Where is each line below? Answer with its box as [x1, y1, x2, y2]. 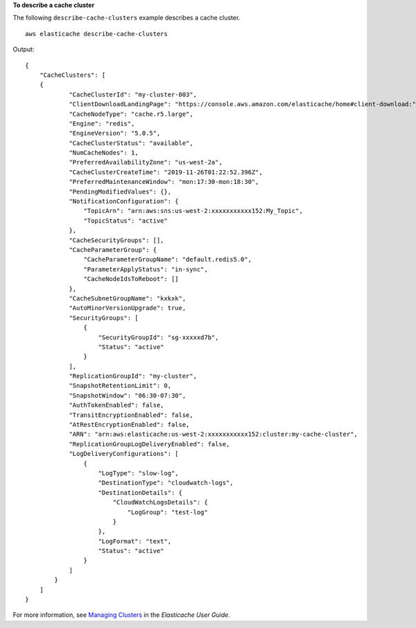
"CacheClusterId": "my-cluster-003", [69, 90, 198, 99]
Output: [12, 45, 35, 53]
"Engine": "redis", [69, 119, 135, 128]
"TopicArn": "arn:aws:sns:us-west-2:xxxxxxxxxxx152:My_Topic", [83, 207, 303, 215]
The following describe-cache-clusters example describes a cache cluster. [12, 14, 241, 22]
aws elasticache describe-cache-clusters [25, 30, 168, 37]
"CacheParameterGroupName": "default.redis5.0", [83, 255, 252, 264]
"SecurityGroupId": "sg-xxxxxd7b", [98, 333, 219, 341]
